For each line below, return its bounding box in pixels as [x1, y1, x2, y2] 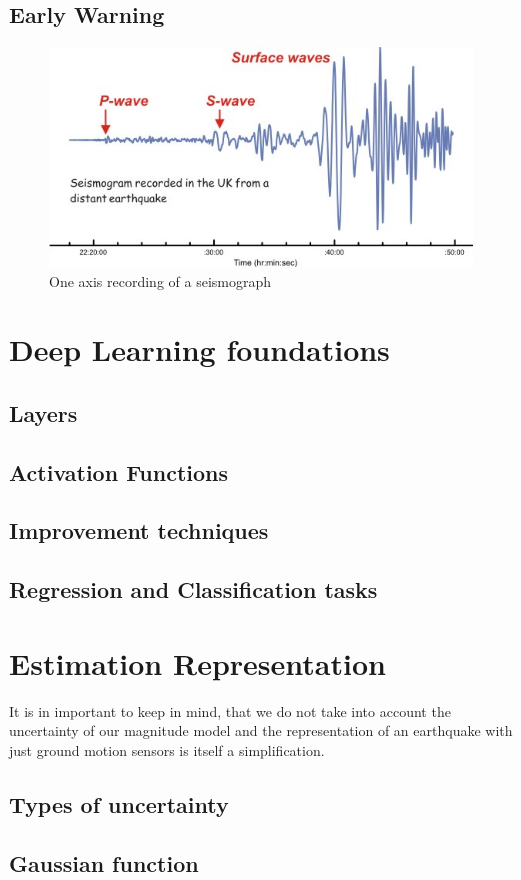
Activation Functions [9, 456, 229, 487]
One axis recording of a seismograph [49, 270, 272, 291]
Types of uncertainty [9, 788, 229, 819]
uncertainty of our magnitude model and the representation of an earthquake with [9, 720, 513, 741]
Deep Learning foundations [9, 329, 390, 370]
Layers [9, 397, 78, 428]
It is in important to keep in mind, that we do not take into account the [9, 700, 451, 721]
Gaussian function [9, 847, 199, 878]
